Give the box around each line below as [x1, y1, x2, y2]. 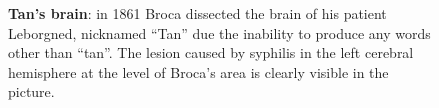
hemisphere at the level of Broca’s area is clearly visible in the [8, 61, 389, 82]
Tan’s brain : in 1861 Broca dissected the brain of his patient [8, 3, 387, 23]
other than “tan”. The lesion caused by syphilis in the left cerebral [8, 42, 414, 63]
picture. [8, 81, 55, 102]
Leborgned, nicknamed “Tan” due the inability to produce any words [8, 22, 431, 43]
